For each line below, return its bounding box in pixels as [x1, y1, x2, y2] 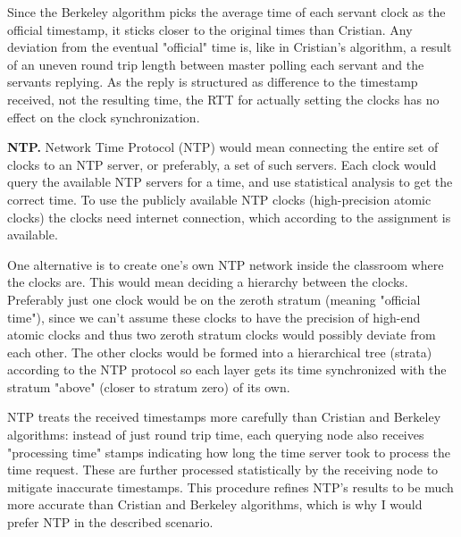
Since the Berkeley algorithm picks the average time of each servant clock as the [7, 3, 446, 21]
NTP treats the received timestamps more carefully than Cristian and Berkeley [7, 407, 441, 426]
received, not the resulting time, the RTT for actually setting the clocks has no [7, 89, 440, 108]
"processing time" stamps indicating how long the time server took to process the [7, 442, 451, 461]
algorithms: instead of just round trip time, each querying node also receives [7, 425, 424, 444]
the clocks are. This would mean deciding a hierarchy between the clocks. [7, 273, 408, 291]
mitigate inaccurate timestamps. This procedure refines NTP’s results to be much [7, 477, 454, 496]
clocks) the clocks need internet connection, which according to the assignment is [7, 207, 451, 226]
